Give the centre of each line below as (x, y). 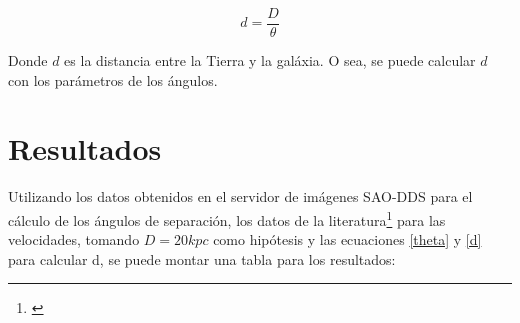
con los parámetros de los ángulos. (113, 79)
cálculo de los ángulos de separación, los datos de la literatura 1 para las (227, 218)
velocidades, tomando (74, 239)
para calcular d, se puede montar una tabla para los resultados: (202, 258)
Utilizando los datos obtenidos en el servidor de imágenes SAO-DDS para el (240, 196)
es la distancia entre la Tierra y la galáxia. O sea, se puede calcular (270, 60)
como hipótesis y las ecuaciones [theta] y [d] (347, 239)
